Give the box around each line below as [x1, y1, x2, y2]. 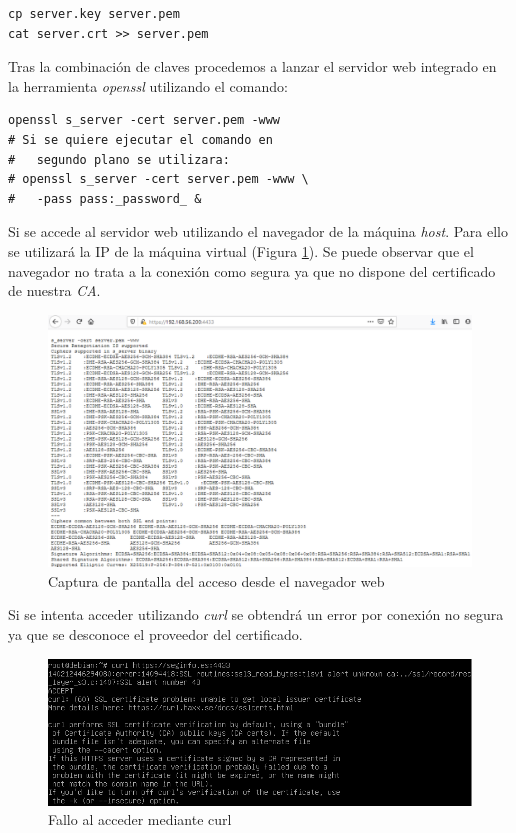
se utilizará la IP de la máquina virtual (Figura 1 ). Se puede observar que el [8, 240, 474, 261]
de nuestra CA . [8, 280, 101, 301]
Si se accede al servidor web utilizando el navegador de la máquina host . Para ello [8, 221, 509, 242]
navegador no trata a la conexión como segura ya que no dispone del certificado [8, 260, 496, 281]
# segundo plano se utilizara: [8, 152, 230, 167]
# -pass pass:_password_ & [8, 191, 202, 206]
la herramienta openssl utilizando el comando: [8, 75, 288, 96]
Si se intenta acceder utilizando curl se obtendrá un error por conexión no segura [8, 604, 504, 625]
